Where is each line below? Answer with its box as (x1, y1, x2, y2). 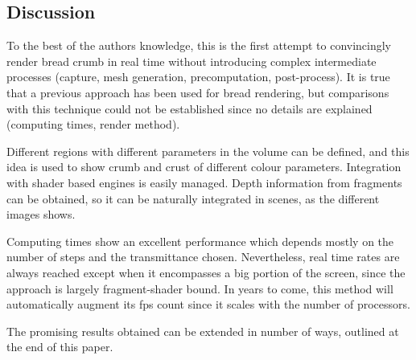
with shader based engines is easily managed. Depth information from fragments (6, 174, 402, 190)
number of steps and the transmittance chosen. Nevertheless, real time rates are (6, 248, 400, 265)
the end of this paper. (6, 338, 113, 355)
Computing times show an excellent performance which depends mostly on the (6, 232, 394, 249)
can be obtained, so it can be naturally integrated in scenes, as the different (6, 190, 380, 207)
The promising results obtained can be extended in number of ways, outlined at (6, 322, 399, 339)
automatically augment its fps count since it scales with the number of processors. (6, 296, 410, 313)
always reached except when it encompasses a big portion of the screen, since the (6, 264, 406, 280)
